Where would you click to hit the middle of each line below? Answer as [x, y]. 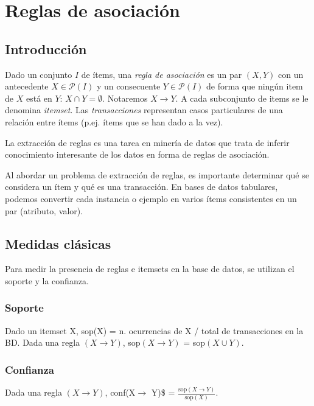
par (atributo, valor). [44, 210]
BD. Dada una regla [43, 342]
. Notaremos [125, 98]
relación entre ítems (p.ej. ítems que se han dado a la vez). [114, 121]
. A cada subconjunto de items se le [242, 98]
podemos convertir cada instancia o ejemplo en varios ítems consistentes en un [151, 198]
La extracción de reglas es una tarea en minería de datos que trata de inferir [147, 142]
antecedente [27, 86]
